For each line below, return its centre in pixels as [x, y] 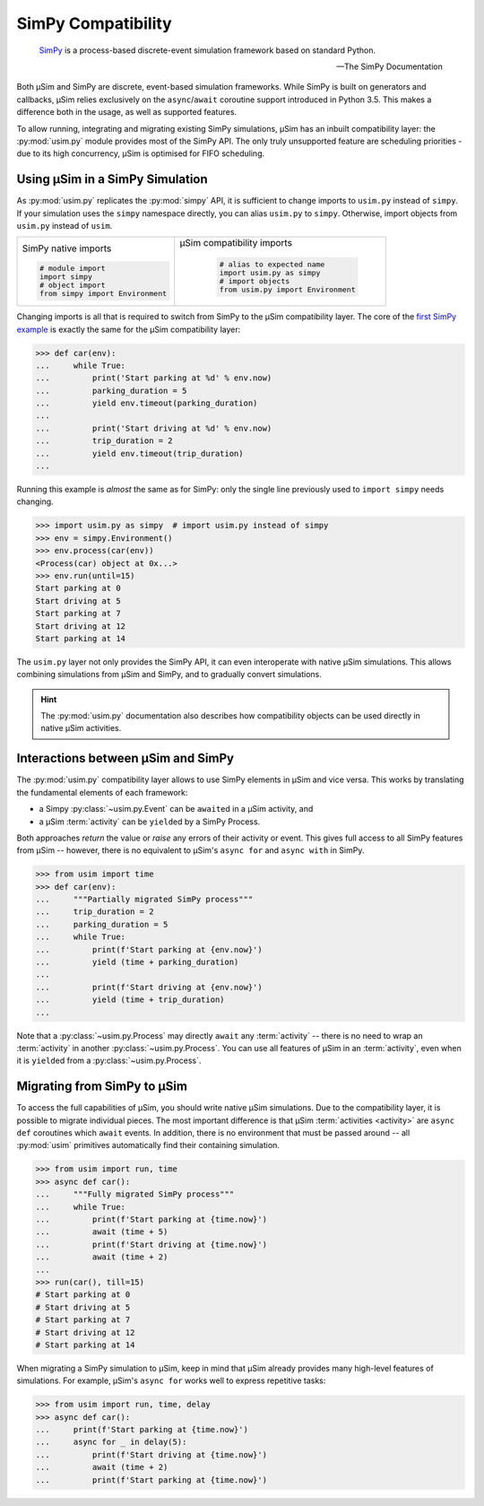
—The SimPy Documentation [389, 66]
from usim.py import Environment [287, 290]
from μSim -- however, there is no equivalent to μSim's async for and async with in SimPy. [190, 850]
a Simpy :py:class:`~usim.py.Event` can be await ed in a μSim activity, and [176, 809]
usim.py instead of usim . [65, 225]
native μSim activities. [81, 728]
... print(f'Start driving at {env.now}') [149, 987]
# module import [73, 268]
